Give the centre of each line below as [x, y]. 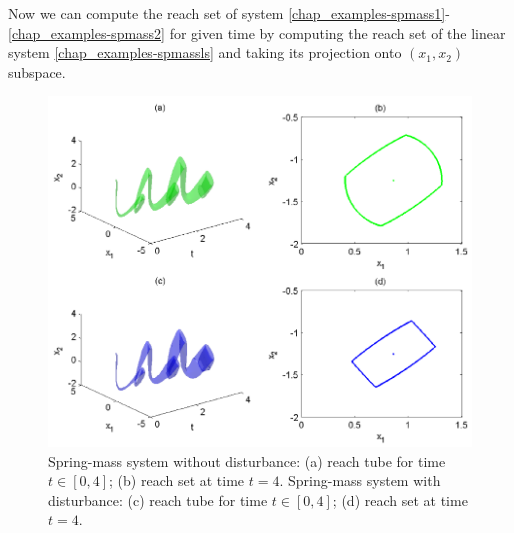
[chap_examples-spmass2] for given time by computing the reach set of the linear [257, 32]
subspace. [37, 71]
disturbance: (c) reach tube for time [158, 499]
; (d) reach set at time [400, 499]
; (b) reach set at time [177, 480]
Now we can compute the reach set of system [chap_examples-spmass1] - [229, 13]
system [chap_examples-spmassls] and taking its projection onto [205, 52]
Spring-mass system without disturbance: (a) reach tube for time [247, 460]
